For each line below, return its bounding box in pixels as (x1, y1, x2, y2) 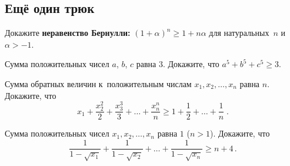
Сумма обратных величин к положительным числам (5, 77, 192, 89)
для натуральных (209, 26, 269, 39)
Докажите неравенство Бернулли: (5, 26, 131, 39)
